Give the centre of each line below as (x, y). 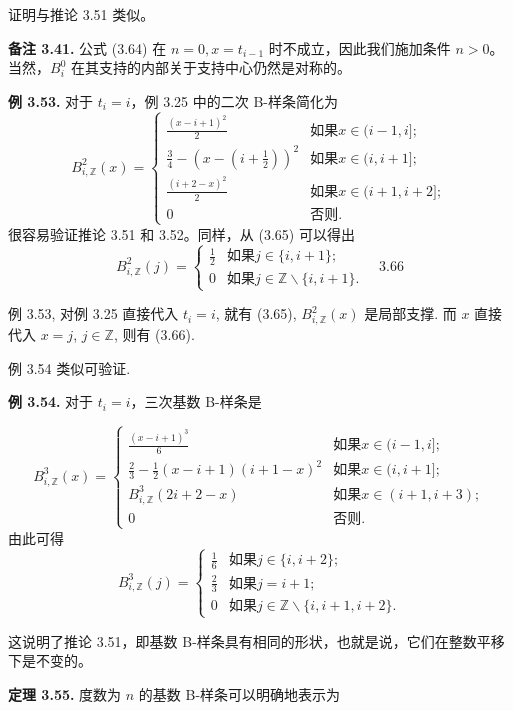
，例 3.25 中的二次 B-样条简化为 (234, 100)
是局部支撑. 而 (410, 313)
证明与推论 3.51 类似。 (81, 14)
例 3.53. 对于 (51, 100)
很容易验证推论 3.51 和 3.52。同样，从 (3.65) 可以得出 (181, 233)
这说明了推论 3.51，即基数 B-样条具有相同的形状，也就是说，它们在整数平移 (256, 640)
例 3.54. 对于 (51, 401)
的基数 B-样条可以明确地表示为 (239, 693)
